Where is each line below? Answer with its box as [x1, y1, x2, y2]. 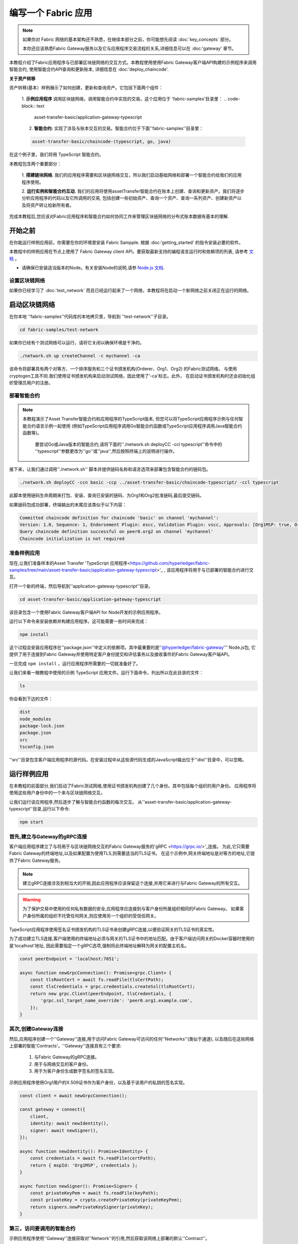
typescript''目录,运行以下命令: [9, 806, 71, 812]
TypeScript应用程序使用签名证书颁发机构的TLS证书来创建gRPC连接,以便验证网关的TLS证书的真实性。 [9, 927, 217, 933]
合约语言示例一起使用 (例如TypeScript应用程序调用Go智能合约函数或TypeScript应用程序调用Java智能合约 [26, 423, 242, 429]
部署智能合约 [9, 392, 40, 399]
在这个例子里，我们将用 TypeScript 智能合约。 [9, 152, 104, 158]
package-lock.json [19, 723, 65, 728]
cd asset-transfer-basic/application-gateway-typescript [19, 596, 161, 602]
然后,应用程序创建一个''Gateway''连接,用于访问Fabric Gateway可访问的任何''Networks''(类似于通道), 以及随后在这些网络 [9, 1036, 254, 1042]
